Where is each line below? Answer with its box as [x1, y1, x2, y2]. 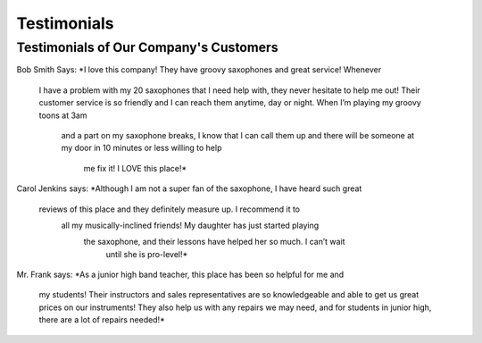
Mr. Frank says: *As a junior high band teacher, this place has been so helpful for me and [16, 269, 345, 280]
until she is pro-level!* [105, 248, 188, 259]
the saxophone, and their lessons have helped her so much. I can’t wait [83, 237, 345, 247]
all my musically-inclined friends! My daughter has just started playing [61, 220, 320, 230]
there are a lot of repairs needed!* [38, 314, 165, 325]
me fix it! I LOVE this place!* [83, 163, 187, 173]
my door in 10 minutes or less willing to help [61, 143, 222, 154]
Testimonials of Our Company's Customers [16, 39, 278, 55]
